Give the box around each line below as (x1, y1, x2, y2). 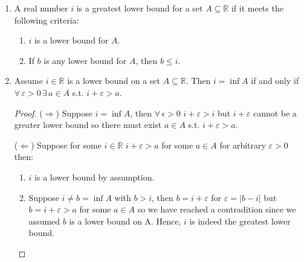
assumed (28, 214, 60, 227)
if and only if (251, 74, 299, 87)
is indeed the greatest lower (189, 214, 291, 227)
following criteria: (14, 13, 79, 26)
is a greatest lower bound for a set (76, 2, 203, 14)
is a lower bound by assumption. (34, 170, 155, 183)
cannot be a (253, 106, 297, 119)
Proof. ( (14, 106, 43, 119)
